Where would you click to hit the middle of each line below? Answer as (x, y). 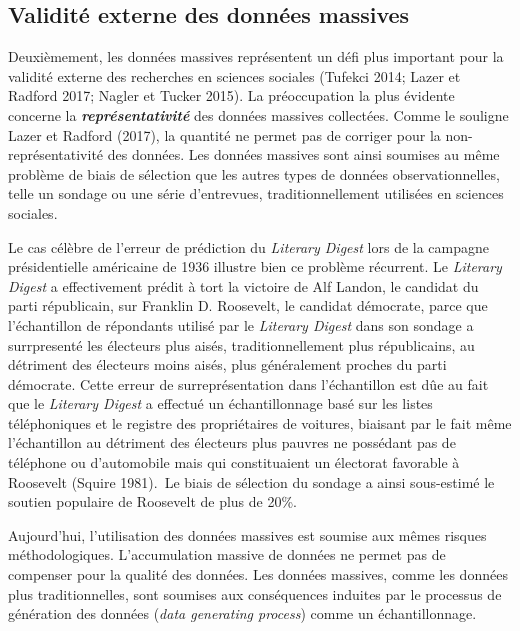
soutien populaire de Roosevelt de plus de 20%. (153, 501)
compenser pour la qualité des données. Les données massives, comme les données (258, 574)
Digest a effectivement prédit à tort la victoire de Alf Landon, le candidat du (243, 285)
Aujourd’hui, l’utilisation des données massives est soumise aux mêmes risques (247, 534)
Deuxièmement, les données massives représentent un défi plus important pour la (256, 56)
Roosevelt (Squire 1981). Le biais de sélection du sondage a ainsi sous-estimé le (251, 481)
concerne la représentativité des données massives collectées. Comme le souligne (258, 114)
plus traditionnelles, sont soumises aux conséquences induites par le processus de (255, 593)
